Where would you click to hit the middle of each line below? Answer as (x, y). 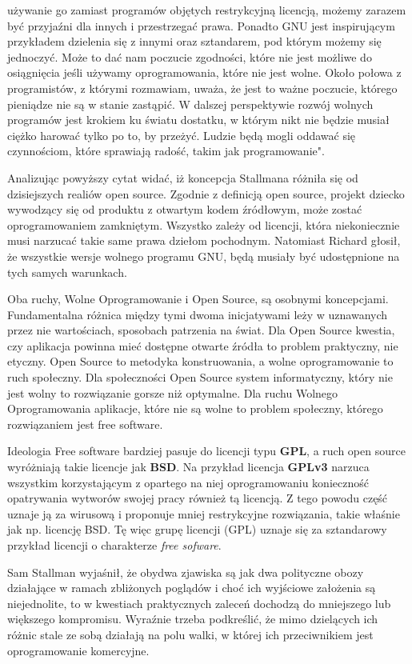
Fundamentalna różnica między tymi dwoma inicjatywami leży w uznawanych (198, 314)
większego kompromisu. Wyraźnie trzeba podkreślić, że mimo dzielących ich (193, 619)
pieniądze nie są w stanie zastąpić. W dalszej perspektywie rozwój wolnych (190, 104)
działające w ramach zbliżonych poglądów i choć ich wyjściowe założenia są (192, 588)
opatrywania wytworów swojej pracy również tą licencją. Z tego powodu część (198, 498)
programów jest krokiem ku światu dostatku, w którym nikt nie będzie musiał (198, 120)
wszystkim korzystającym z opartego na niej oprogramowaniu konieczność (188, 482)
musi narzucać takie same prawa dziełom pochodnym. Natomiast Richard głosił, (204, 240)
